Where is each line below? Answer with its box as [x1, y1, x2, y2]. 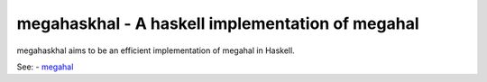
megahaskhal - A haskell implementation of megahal [16, 14, 419, 33]
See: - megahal [16, 61, 74, 72]
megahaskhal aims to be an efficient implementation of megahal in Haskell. [16, 45, 295, 56]
